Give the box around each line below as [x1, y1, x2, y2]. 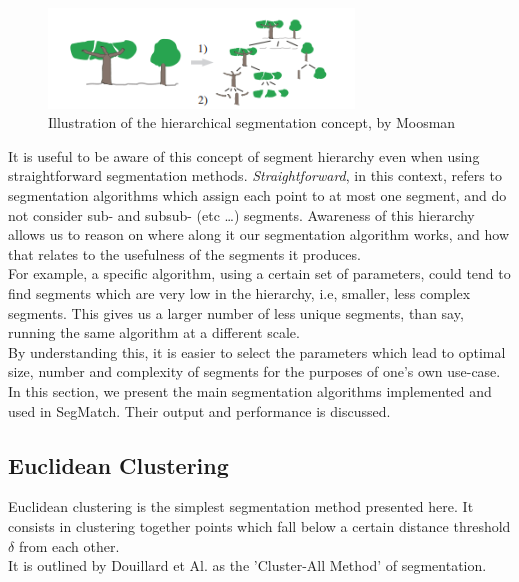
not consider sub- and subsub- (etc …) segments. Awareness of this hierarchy [8, 204, 475, 225]
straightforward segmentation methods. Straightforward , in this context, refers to [8, 165, 502, 186]
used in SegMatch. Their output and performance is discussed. [8, 400, 391, 421]
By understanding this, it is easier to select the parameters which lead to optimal [8, 341, 506, 362]
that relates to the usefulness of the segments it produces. [8, 243, 361, 264]
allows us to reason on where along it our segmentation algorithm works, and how [8, 224, 510, 245]
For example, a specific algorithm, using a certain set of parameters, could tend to [8, 263, 511, 284]
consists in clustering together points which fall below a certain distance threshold [8, 515, 511, 536]
